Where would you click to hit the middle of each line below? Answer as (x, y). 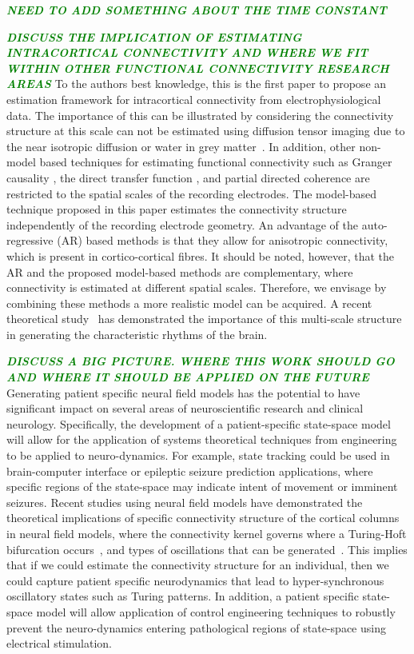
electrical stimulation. (59, 643)
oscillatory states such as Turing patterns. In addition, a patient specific (183, 596)
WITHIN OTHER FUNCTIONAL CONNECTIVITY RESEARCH (198, 68)
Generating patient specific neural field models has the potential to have (183, 392)
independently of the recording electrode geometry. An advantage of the (183, 224)
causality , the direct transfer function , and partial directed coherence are (188, 177)
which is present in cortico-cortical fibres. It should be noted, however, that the (201, 255)
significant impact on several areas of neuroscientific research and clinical (185, 408)
